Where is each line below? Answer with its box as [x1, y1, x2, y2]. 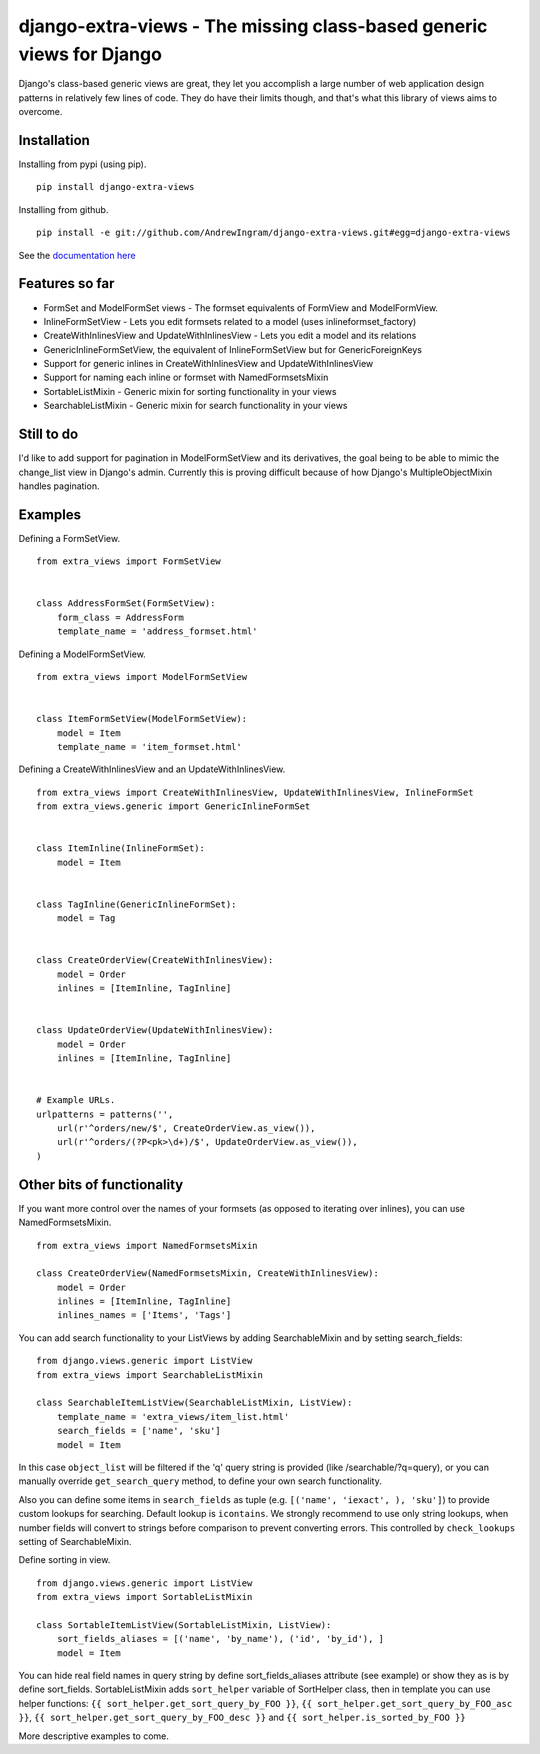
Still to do [18, 426, 79, 443]
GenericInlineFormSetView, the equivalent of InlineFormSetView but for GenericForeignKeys [43, 343, 422, 355]
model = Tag [56, 913, 116, 924]
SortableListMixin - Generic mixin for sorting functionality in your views [43, 385, 337, 397]
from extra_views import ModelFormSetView [36, 671, 248, 682]
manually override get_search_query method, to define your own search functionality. [18, 1475, 382, 1487]
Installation [18, 131, 90, 149]
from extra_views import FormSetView [36, 556, 222, 567]
